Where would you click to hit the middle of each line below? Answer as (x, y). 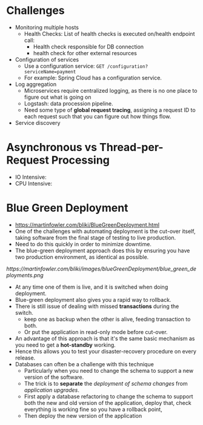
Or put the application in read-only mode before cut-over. (96, 332)
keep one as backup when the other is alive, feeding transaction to (107, 319)
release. (25, 358)
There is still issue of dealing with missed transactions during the (97, 306)
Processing (81, 160)
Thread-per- (131, 148)
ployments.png (25, 275)
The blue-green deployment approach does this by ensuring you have (102, 250)
